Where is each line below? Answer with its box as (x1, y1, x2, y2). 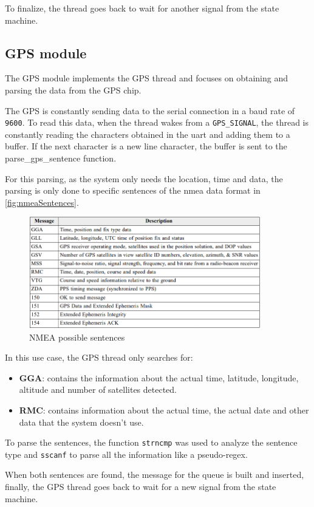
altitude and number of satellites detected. (19, 383, 177, 396)
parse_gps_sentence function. (5, 152, 117, 165)
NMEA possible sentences (29, 330, 125, 343)
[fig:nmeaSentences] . (5, 196, 79, 208)
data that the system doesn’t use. (19, 415, 144, 428)
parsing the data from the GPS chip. (5, 83, 142, 96)
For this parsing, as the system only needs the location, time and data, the (5, 172, 283, 185)
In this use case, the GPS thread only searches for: (5, 351, 193, 364)
